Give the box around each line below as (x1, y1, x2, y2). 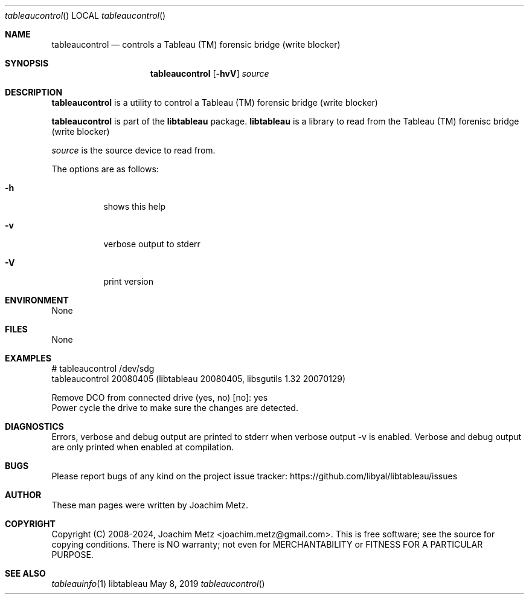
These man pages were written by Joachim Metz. (51, 500, 248, 510)
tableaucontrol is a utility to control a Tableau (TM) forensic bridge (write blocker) (51, 97, 378, 108)
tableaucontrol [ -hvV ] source (150, 68, 269, 79)
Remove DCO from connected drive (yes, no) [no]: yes (51, 392, 268, 403)
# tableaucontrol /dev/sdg (51, 363, 155, 374)
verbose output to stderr (103, 239, 200, 249)
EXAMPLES (5, 353, 51, 363)
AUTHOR (5, 490, 42, 500)
